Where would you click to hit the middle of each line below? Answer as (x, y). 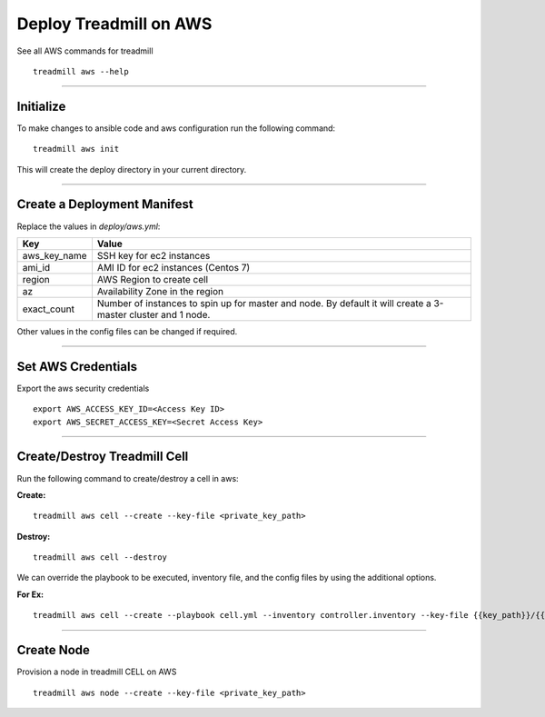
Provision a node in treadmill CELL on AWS (97, 672)
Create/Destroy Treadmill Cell (103, 457)
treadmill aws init (76, 149)
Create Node (54, 650)
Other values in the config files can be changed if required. (127, 331)
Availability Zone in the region (160, 291)
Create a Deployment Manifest (105, 204)
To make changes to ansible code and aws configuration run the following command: (176, 128)
